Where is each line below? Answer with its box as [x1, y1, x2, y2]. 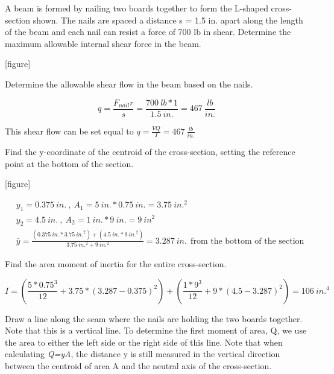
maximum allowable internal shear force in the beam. [5, 37, 201, 49]
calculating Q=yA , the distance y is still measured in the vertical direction [5, 347, 280, 360]
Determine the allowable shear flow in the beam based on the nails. [5, 77, 253, 90]
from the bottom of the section [191, 236, 304, 246]
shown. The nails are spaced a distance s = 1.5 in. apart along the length [33, 13, 303, 26]
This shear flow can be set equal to [5, 124, 134, 137]
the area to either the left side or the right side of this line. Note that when [5, 335, 283, 348]
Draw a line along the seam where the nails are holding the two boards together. [5, 312, 303, 325]
